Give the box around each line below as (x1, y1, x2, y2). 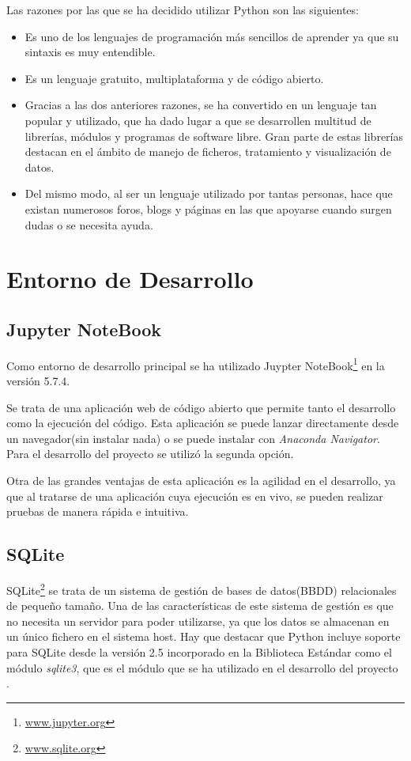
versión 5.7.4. (6, 372, 70, 388)
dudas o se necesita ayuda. (25, 216, 153, 233)
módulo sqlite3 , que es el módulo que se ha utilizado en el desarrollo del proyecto (6, 659, 398, 676)
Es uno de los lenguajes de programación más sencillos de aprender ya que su (25, 28, 399, 44)
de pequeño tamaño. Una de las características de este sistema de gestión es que (6, 597, 394, 614)
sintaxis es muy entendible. (25, 44, 156, 60)
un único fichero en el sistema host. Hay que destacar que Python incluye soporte (6, 628, 401, 645)
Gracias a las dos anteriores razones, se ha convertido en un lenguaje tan (25, 97, 377, 113)
